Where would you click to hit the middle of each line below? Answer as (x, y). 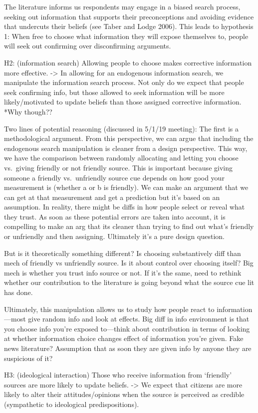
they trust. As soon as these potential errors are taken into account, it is (115, 216)
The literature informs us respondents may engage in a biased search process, (122, 6)
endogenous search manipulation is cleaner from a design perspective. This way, (126, 148)
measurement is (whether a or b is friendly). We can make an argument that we (126, 187)
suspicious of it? (28, 358)
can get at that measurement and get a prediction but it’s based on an (112, 197)
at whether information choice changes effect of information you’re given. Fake (124, 338)
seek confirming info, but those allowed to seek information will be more (114, 92)
